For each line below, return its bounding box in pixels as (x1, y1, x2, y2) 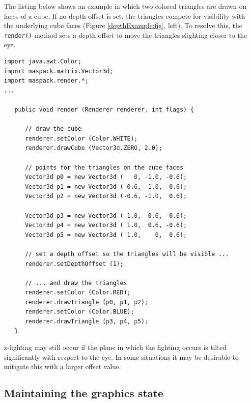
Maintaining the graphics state (4, 385, 164, 401)
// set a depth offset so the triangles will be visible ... (25, 250, 229, 258)
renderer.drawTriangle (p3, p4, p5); (25, 318, 148, 325)
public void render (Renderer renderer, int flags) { (14, 106, 194, 113)
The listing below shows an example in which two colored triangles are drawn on (4, 1, 247, 11)
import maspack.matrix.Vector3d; (4, 67, 113, 75)
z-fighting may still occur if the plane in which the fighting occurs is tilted (4, 342, 226, 352)
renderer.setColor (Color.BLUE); (25, 308, 134, 316)
